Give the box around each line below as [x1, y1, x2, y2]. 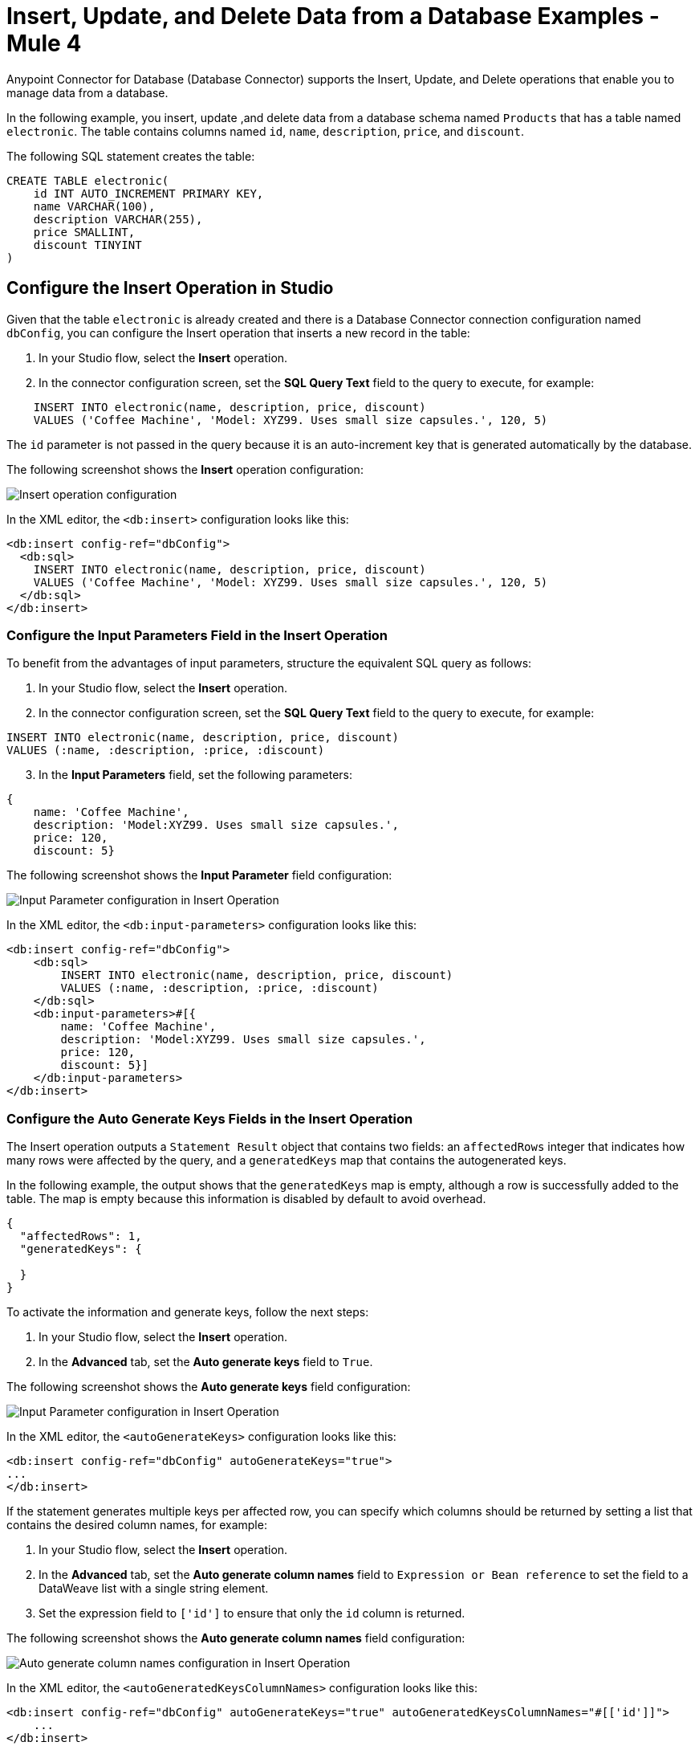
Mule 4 [6, 30, 82, 57]
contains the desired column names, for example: [6, 1518, 267, 1532]
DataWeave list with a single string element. [39, 1581, 269, 1596]
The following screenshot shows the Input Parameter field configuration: [6, 868, 392, 883]
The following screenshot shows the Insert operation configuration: [6, 462, 364, 476]
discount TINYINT [33, 238, 142, 251]
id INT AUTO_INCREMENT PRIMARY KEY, [33, 186, 264, 200]
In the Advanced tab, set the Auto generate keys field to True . [39, 1355, 373, 1369]
